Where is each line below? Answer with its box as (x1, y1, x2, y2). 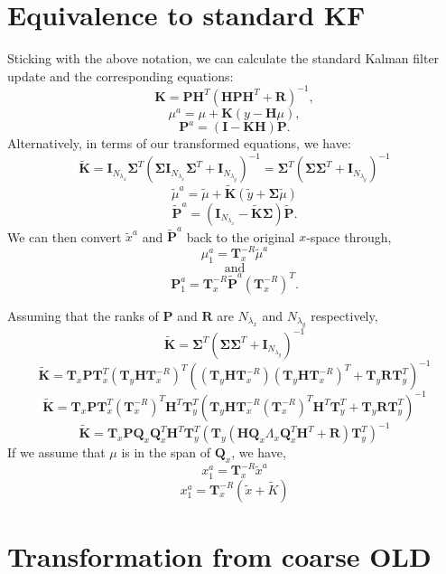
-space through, (306, 227, 392, 246)
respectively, (311, 306, 378, 325)
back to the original (186, 227, 295, 246)
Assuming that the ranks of (7, 306, 159, 325)
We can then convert (7, 227, 122, 246)
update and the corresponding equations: (7, 66, 234, 85)
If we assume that (7, 443, 106, 462)
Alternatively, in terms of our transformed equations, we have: (7, 134, 351, 153)
